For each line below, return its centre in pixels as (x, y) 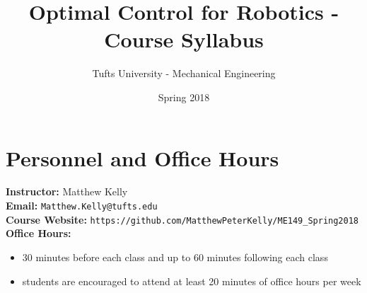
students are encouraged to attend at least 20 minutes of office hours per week (192, 281)
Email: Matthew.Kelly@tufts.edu (82, 206)
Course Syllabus (184, 39)
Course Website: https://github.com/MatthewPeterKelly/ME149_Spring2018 (182, 219)
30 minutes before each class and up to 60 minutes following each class (175, 257)
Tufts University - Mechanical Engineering (184, 73)
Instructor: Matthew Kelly (67, 191)
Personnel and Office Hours (142, 157)
